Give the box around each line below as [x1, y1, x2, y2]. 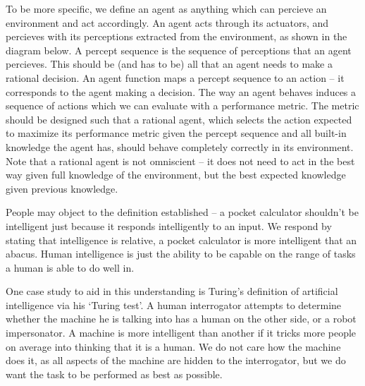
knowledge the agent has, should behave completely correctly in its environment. [6, 139, 354, 154]
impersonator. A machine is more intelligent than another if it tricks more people [6, 325, 357, 340]
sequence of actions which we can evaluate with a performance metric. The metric [6, 98, 359, 113]
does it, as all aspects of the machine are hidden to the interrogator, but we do [6, 353, 346, 368]
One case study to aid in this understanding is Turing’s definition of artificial [6, 284, 338, 298]
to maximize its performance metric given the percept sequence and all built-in [6, 126, 347, 140]
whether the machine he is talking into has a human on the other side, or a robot [6, 311, 357, 326]
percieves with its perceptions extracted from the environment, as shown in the [6, 29, 347, 44]
